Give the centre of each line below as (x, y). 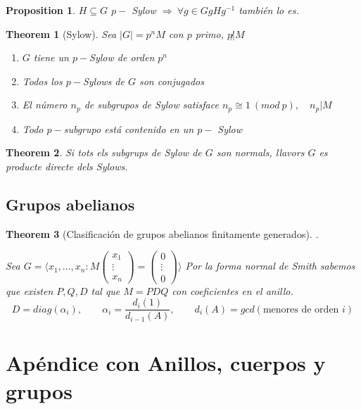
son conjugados (171, 81)
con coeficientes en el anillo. (233, 290)
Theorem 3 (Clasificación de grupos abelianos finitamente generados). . (162, 233)
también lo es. (269, 10)
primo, (209, 33)
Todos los (42, 81)
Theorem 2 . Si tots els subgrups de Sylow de (104, 152)
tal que (106, 290)
